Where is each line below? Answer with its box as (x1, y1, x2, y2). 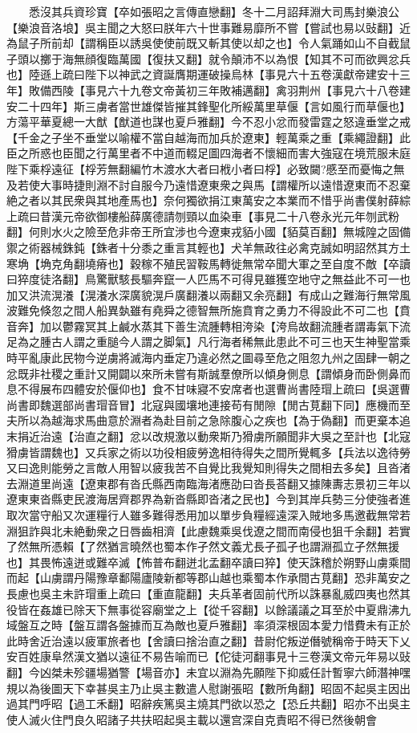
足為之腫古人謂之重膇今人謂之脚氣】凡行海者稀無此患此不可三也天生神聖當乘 (6, 333, 411, 350)
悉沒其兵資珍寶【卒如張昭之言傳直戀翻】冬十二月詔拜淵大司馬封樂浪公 (28, 3, 399, 19)
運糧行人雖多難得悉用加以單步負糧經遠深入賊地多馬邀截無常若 (84, 507, 411, 523)
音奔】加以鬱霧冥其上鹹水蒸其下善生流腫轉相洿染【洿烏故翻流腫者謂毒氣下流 (6, 317, 411, 334)
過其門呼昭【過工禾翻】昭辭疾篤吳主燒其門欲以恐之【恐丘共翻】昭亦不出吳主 (6, 695, 411, 712)
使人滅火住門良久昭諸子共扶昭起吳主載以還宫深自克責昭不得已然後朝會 (6, 711, 377, 727)
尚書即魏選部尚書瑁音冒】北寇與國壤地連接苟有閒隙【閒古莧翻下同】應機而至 (6, 396, 411, 413)
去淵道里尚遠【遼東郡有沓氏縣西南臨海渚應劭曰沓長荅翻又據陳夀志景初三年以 (6, 474, 411, 491)
